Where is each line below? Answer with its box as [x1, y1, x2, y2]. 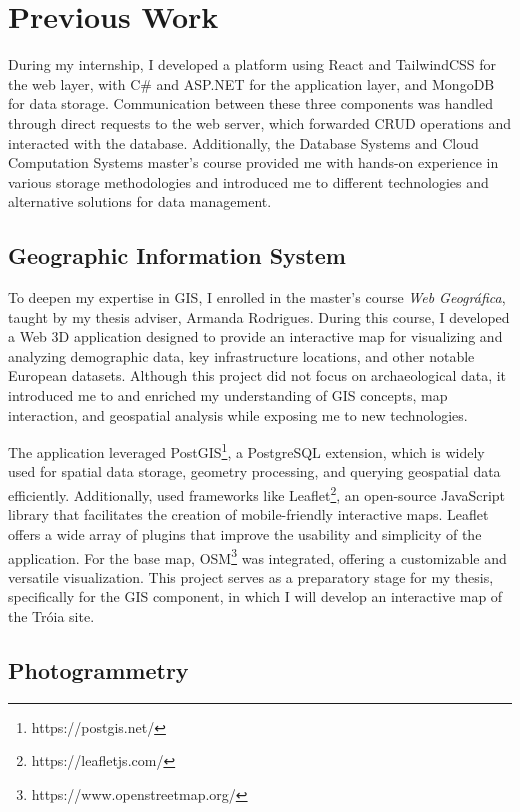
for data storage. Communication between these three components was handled [8, 93, 493, 114]
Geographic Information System [8, 240, 346, 271]
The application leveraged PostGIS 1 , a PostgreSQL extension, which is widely [8, 439, 485, 462]
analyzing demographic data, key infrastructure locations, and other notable [8, 345, 475, 366]
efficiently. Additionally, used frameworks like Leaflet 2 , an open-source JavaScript [8, 482, 506, 505]
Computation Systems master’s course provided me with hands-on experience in [8, 152, 499, 173]
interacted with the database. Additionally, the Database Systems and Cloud [8, 132, 479, 153]
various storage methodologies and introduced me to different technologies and [8, 171, 489, 192]
